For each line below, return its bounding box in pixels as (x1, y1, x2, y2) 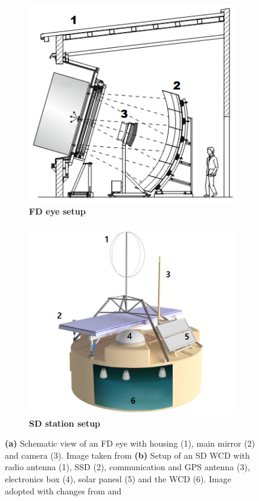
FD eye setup (29, 205, 86, 218)
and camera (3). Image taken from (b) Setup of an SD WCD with (5, 448, 250, 461)
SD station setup (29, 416, 101, 429)
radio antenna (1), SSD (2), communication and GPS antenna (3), (5, 461, 250, 473)
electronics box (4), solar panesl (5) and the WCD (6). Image (5, 472, 231, 485)
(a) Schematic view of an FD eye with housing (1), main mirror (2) (5, 437, 255, 450)
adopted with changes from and (5, 484, 122, 497)
